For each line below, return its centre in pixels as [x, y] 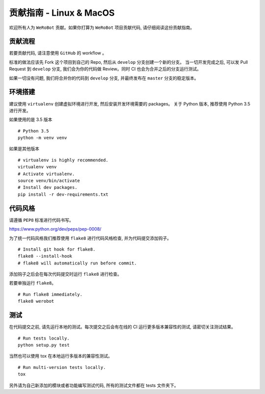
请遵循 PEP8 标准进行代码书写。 [41, 220]
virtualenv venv [37, 167]
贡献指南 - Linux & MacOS [62, 13]
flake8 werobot [36, 301]
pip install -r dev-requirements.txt [63, 194]
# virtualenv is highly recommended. [63, 160]
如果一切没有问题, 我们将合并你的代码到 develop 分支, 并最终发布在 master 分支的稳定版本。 [104, 78]
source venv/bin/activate [49, 181]
